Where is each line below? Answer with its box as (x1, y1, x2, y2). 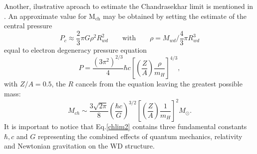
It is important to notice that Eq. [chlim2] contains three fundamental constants (4, 121, 247, 132)
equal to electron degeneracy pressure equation (4, 44, 147, 55)
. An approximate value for (4, 10, 87, 21)
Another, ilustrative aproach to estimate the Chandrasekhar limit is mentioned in (4, 1, 254, 11)
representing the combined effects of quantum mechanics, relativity (37, 131, 243, 141)
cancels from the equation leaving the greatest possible (75, 78, 243, 89)
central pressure (4, 20, 52, 31)
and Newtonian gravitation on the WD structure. (4, 141, 155, 151)
